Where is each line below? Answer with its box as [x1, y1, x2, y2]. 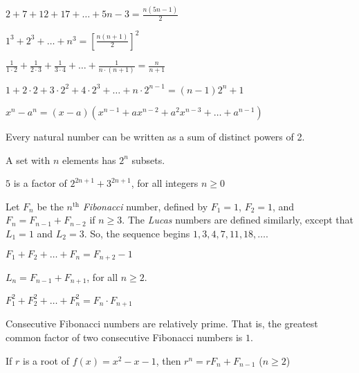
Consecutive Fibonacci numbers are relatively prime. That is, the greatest [6, 316, 318, 331]
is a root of [22, 353, 69, 367]
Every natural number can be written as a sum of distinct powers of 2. [6, 129, 305, 143]
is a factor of [13, 176, 67, 190]
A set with [6, 152, 50, 167]
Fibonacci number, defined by [82, 199, 208, 213]
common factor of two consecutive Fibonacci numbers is [6, 329, 243, 344]
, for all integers [131, 176, 199, 190]
